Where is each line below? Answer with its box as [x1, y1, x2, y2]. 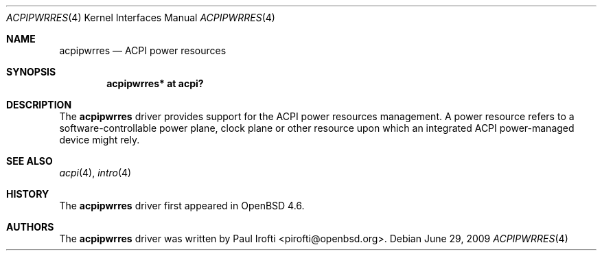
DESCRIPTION [6, 99, 72, 110]
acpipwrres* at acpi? [106, 78, 204, 89]
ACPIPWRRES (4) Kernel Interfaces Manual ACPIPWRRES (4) [6, 12, 275, 23]
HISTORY [6, 188, 49, 200]
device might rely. [59, 134, 140, 146]
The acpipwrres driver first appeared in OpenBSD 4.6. [59, 200, 305, 211]
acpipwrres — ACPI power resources [59, 45, 227, 56]
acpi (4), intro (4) [59, 167, 132, 178]
